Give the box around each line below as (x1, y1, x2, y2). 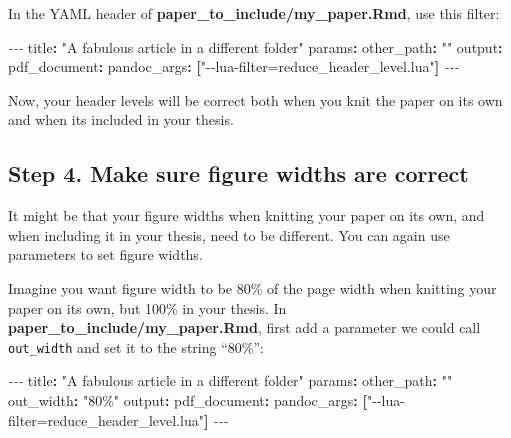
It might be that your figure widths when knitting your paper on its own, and (8, 205, 485, 226)
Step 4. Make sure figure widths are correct (8, 158, 469, 189)
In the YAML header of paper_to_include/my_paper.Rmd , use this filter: (8, 3, 500, 23)
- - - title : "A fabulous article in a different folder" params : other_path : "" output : (8, 36, 503, 57)
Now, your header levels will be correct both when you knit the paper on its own (8, 89, 503, 110)
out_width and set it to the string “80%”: (8, 336, 264, 357)
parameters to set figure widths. (8, 244, 203, 265)
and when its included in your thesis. (8, 109, 234, 130)
